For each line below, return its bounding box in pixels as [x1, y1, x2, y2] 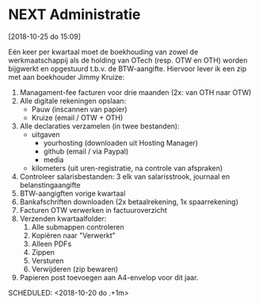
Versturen [31, 256, 64, 265]
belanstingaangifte [19, 180, 81, 189]
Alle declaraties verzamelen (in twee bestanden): [19, 121, 180, 131]
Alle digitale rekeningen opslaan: [19, 96, 127, 105]
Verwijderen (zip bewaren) [31, 264, 119, 274]
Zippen [31, 247, 55, 256]
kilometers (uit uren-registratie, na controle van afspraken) [31, 163, 223, 173]
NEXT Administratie [8, 6, 141, 24]
